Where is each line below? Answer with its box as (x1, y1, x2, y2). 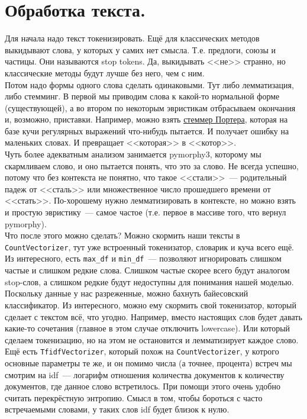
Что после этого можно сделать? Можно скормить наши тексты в (5, 229, 240, 241)
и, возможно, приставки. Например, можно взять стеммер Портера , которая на (5, 113, 288, 125)
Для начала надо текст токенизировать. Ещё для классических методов (5, 32, 260, 44)
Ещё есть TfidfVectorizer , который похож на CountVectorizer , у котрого (5, 345, 279, 357)
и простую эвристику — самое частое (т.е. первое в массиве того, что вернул (5, 206, 286, 218)
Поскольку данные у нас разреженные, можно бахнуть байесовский (5, 287, 248, 299)
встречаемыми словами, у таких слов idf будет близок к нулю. (5, 403, 230, 415)
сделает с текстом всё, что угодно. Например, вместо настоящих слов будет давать (5, 310, 302, 323)
